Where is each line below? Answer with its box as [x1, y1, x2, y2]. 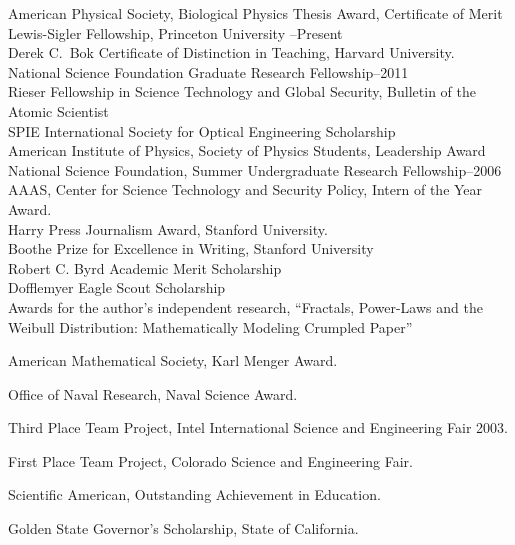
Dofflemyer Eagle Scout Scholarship [8, 277, 226, 298]
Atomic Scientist [8, 100, 109, 121]
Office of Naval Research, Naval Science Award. [8, 383, 298, 404]
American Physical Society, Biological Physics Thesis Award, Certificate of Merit [8, 3, 503, 23]
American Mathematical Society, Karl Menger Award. [8, 350, 338, 371]
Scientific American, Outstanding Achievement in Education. [8, 484, 381, 505]
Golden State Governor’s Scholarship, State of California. [8, 518, 359, 539]
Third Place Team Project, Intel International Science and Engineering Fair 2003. [8, 417, 508, 438]
